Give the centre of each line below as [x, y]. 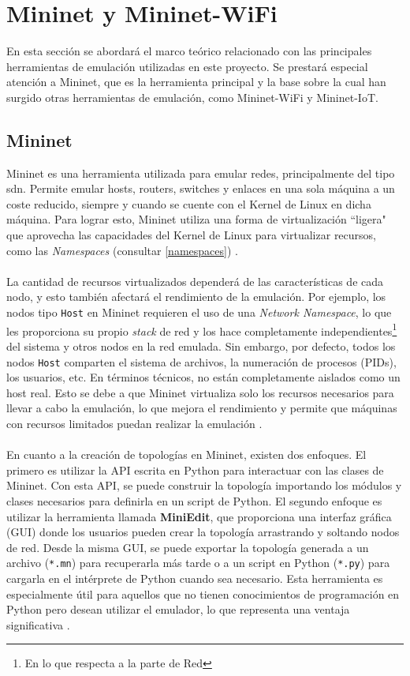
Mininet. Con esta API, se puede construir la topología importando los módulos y [204, 485]
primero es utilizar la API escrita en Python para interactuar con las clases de [195, 469]
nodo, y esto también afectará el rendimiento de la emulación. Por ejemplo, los [196, 297]
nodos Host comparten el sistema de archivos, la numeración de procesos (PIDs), [201, 361]
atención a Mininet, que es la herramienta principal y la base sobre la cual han [196, 82]
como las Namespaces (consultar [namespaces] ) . [122, 250]
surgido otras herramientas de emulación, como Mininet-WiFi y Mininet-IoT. [192, 97]
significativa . [38, 624]
